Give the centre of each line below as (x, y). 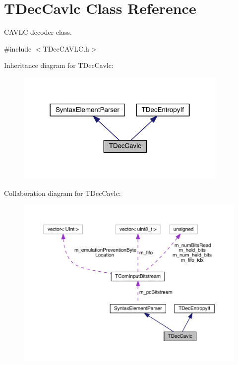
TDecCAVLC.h (66, 48)
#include (18, 48)
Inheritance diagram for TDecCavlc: (59, 65)
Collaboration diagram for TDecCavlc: (62, 193)
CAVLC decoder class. (38, 32)
